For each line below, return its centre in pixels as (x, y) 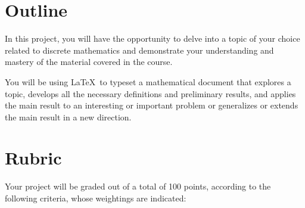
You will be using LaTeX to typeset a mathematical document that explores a (148, 81)
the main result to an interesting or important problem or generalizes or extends (152, 105)
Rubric (33, 158)
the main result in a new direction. (68, 117)
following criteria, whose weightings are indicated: (96, 198)
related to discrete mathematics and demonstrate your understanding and (139, 50)
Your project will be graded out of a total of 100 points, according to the (138, 186)
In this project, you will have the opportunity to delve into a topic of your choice (152, 38)
